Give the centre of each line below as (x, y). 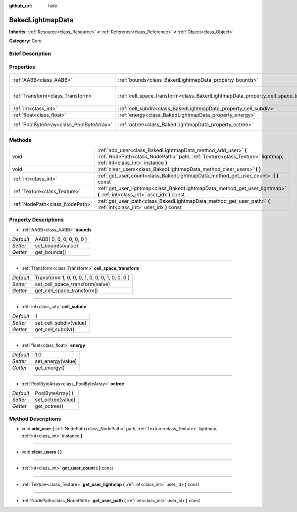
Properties (22, 67)
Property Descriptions (36, 220)
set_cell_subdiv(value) (61, 323)
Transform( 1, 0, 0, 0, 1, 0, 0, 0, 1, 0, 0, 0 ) (82, 278)
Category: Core (25, 41)
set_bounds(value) (57, 245)
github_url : (21, 6)
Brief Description (30, 54)
